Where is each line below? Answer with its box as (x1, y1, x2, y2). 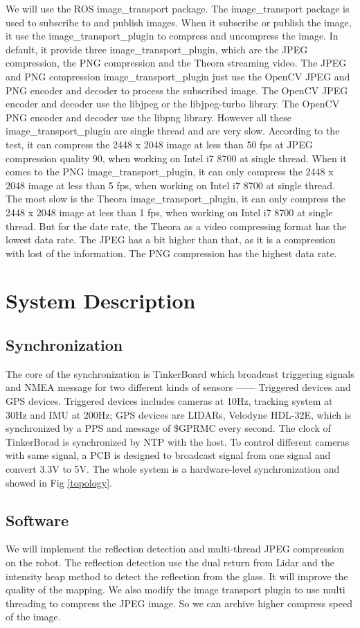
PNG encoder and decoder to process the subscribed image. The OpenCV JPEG (6, 82, 348, 97)
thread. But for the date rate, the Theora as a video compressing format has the (6, 218, 347, 233)
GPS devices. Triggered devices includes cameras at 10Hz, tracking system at (6, 394, 333, 408)
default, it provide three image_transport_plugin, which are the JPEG (6, 42, 308, 56)
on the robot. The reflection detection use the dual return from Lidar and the (6, 555, 334, 569)
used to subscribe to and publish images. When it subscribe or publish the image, (6, 15, 352, 29)
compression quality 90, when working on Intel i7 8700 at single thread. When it (6, 150, 347, 165)
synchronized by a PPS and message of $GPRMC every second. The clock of (6, 421, 331, 435)
